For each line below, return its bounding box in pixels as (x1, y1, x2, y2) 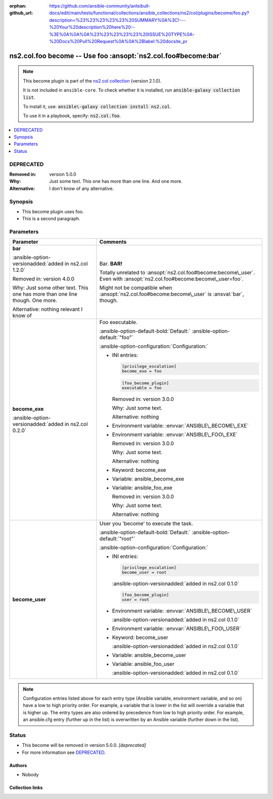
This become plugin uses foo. (22, 208, 84, 215)
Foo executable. (99, 319, 138, 326)
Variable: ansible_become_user (112, 651, 187, 658)
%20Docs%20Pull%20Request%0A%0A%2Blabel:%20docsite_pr (49, 38, 188, 44)
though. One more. (12, 297, 58, 304)
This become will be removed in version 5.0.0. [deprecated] (22, 742, 146, 748)
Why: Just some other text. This (12, 284, 88, 291)
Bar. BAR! (99, 260, 123, 267)
